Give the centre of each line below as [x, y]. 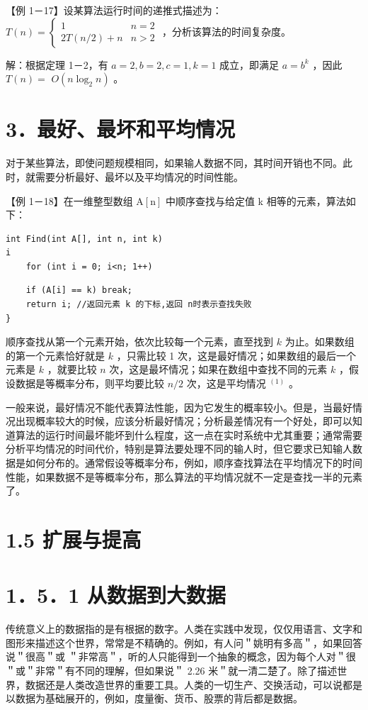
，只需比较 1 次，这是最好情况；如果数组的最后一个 [236, 355]
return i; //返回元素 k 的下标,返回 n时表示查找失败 [139, 305]
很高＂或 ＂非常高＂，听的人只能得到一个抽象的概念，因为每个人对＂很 [190, 656]
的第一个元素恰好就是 [55, 355]
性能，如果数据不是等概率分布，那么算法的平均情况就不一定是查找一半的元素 [184, 476]
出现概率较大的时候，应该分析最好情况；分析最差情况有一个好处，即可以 [184, 421]
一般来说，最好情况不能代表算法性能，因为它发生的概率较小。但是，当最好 [179, 407]
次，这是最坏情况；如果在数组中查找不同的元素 [218, 369]
